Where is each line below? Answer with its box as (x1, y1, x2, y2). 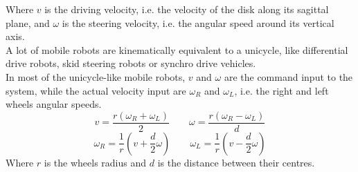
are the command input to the (224, 69, 353, 84)
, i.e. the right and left (234, 83, 329, 97)
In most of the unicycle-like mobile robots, (6, 69, 186, 84)
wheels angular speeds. (6, 97, 102, 111)
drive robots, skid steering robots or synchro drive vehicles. (6, 56, 256, 70)
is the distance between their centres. (157, 155, 315, 169)
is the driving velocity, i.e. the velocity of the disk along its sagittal (44, 2, 329, 16)
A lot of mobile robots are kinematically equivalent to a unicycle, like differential (6, 42, 348, 57)
